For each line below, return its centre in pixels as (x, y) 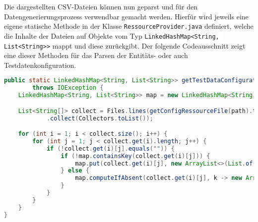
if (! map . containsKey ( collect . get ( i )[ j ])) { (135, 156)
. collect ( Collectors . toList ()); (100, 118)
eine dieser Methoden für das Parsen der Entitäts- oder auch (96, 55)
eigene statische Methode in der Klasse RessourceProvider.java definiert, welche (129, 26)
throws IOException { (68, 88)
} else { (75, 171)
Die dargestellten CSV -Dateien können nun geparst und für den (101, 6)
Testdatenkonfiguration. (40, 65)
